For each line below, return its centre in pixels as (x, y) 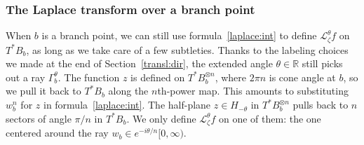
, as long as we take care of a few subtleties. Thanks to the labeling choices (187, 49)
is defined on (158, 77)
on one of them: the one (270, 118)
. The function (89, 77)
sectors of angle (39, 118)
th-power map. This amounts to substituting (253, 91)
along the (128, 91)
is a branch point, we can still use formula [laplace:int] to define (179, 35)
